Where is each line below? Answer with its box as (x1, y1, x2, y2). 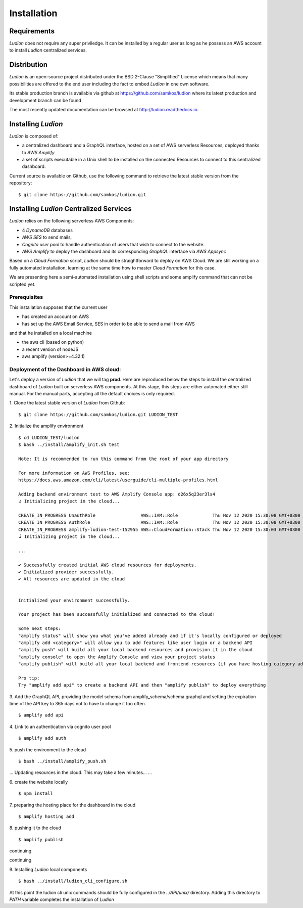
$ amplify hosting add (18, 813, 75, 819)
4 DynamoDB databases (22, 227, 73, 233)
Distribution (9, 61, 48, 69)
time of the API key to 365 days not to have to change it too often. (9, 701, 146, 707)
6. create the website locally (9, 779, 68, 785)
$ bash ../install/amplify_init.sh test (18, 441, 120, 447)
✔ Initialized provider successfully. (18, 569, 115, 575)
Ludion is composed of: (9, 133, 59, 139)
